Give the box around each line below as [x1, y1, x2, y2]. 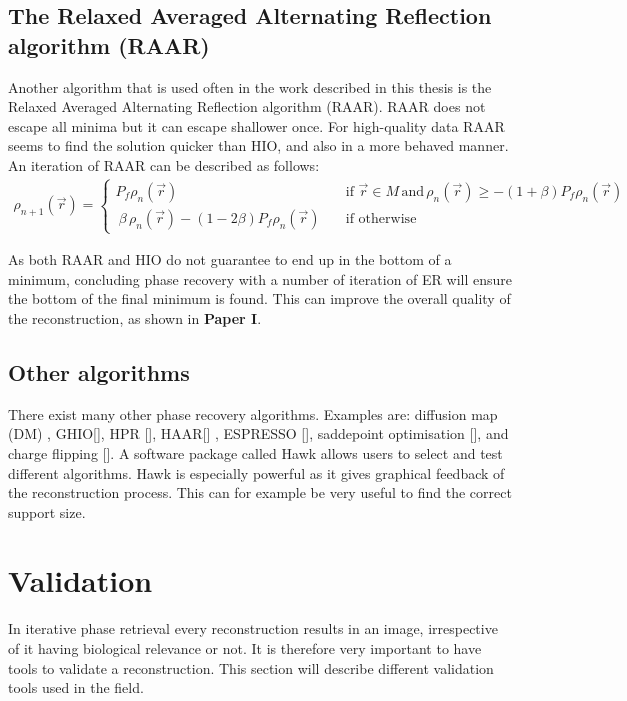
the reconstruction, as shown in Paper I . [8, 307, 262, 328]
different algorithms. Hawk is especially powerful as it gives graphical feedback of [8, 462, 505, 483]
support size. [8, 501, 86, 522]
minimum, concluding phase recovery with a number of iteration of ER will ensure [8, 268, 512, 289]
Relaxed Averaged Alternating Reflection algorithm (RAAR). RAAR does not [8, 96, 486, 117]
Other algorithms [8, 356, 190, 387]
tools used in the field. [8, 677, 144, 698]
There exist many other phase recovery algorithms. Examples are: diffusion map [8, 403, 498, 424]
